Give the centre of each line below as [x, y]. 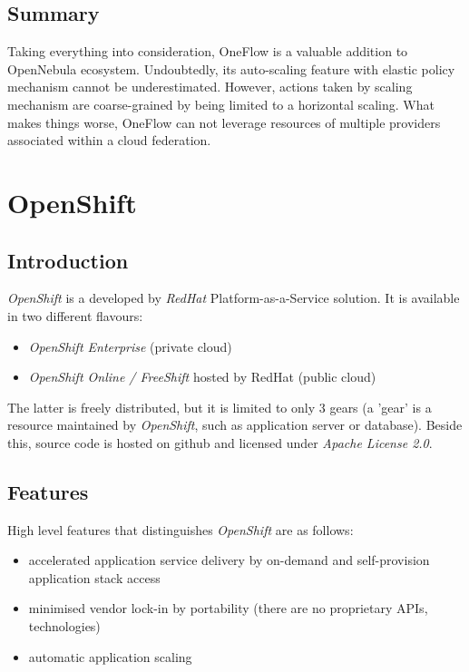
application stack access [94, 577]
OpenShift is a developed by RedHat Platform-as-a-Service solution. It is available [234, 298]
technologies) [64, 626]
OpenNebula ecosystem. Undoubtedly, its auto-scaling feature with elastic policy [231, 68]
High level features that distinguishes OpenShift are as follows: [181, 529]
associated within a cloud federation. [109, 140]
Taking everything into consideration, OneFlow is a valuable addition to [208, 51]
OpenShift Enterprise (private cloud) [130, 346]
